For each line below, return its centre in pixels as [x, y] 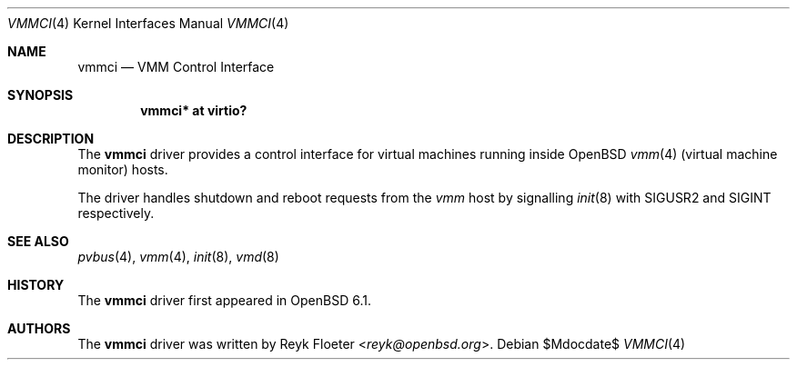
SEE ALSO [38, 241]
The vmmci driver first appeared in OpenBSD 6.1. [224, 300]
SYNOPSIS [40, 95]
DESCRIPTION [51, 139]
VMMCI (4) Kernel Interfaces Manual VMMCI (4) [148, 23]
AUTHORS [39, 328]
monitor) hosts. [123, 169]
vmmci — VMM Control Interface [176, 67]
